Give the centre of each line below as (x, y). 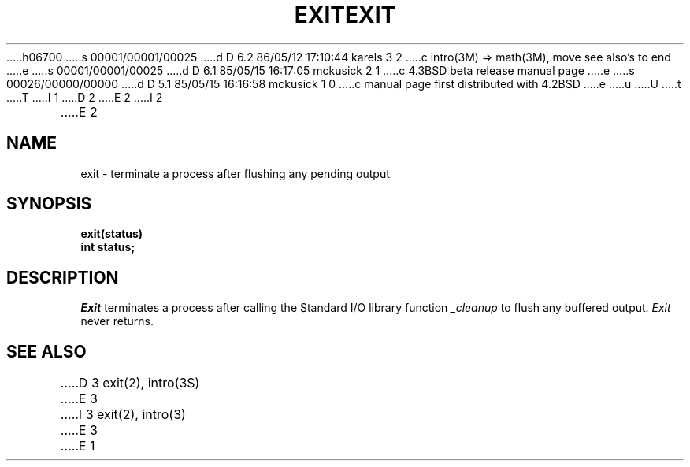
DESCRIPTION (63, 277)
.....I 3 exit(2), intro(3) (123, 415)
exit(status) (112, 234)
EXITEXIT (345, 15)
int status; (108, 247)
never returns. (117, 321)
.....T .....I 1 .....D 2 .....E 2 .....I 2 (85, 97)
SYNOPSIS (49, 204)
